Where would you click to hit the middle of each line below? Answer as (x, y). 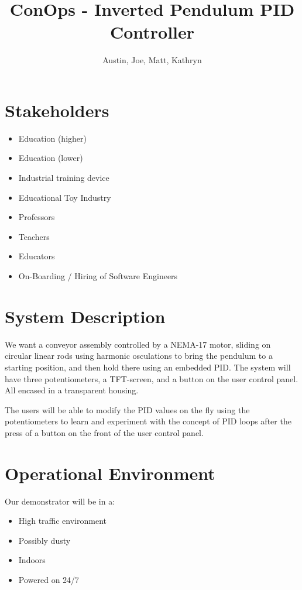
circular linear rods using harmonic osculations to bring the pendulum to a (139, 356)
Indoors (32, 560)
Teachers (34, 236)
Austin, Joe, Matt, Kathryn (152, 60)
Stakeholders (57, 110)
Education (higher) (52, 138)
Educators (37, 256)
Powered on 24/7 (49, 579)
